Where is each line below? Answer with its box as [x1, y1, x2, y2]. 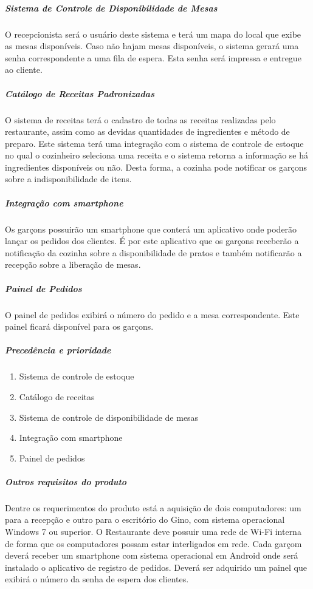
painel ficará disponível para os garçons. [5, 320, 154, 333]
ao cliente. [5, 63, 43, 76]
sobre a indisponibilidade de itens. [5, 172, 132, 185]
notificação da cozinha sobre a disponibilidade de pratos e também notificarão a [5, 246, 302, 259]
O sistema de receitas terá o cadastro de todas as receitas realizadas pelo [5, 113, 276, 126]
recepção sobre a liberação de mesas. [5, 258, 141, 271]
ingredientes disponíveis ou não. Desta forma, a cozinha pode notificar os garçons [5, 160, 308, 173]
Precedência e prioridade [5, 344, 111, 356]
